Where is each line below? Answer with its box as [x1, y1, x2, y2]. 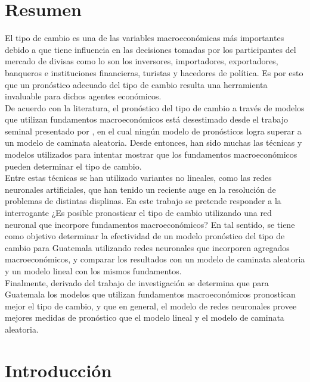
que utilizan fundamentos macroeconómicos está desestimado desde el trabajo [5, 113, 288, 126]
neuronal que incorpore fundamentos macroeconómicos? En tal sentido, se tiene [5, 218, 295, 230]
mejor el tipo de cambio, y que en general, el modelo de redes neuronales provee [5, 299, 297, 312]
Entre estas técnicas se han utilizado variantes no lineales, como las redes [5, 171, 272, 184]
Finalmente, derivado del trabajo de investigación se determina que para [5, 276, 269, 289]
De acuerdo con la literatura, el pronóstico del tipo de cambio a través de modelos [5, 101, 305, 114]
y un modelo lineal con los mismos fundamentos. [5, 265, 182, 277]
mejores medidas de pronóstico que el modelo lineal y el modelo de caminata [5, 311, 284, 324]
